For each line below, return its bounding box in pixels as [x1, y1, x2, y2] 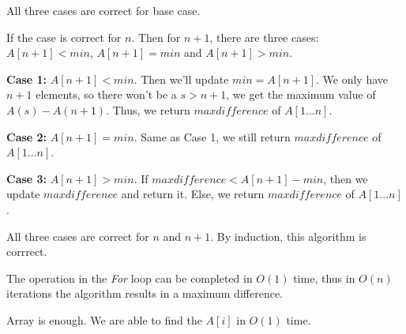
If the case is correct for [6, 28, 122, 45]
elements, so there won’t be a [36, 86, 177, 103]
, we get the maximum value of [226, 86, 376, 103]
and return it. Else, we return [121, 186, 265, 202]
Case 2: [6, 128, 47, 144]
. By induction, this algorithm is [210, 227, 367, 244]
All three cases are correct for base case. [6, 2, 201, 18]
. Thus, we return [106, 101, 190, 118]
